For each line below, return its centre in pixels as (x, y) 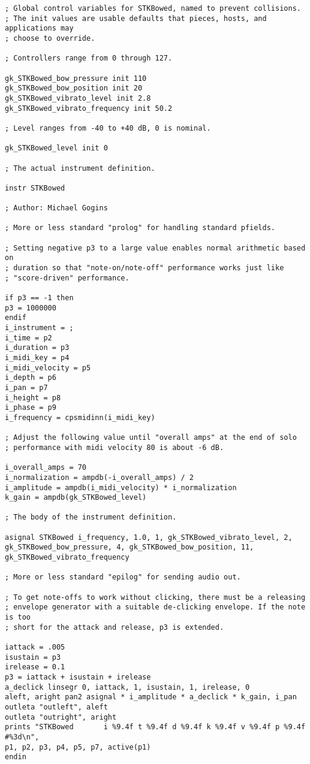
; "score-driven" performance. (67, 278)
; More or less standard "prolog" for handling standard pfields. (140, 228)
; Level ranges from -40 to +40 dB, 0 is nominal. (108, 128)
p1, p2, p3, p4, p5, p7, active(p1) (78, 747)
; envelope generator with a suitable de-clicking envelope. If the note (155, 607)
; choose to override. (50, 38)
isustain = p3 (33, 657)
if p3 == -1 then (39, 298)
